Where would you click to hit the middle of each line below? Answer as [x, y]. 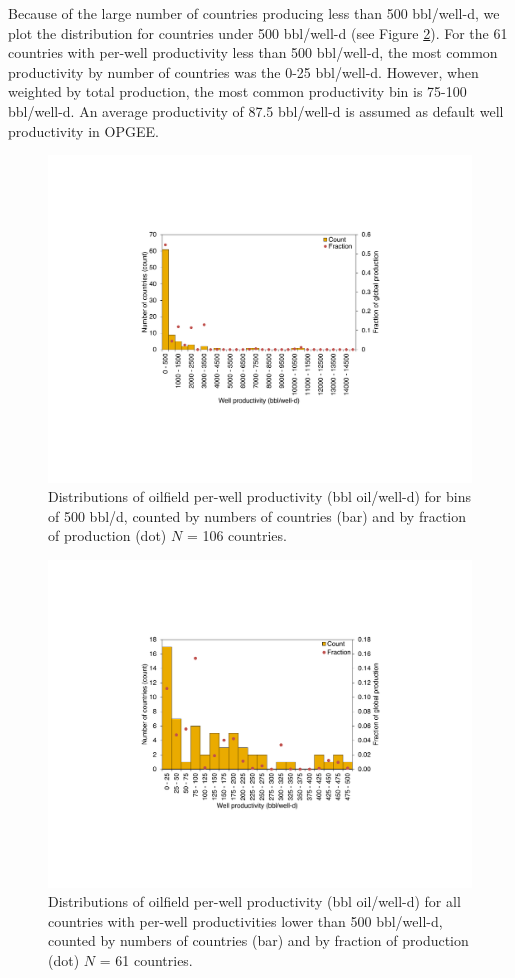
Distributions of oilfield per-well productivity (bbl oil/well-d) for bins [259, 496]
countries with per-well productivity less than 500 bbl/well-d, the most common [253, 52]
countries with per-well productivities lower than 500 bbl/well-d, [245, 920]
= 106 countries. [236, 535]
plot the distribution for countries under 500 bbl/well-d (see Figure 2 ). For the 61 [258, 32]
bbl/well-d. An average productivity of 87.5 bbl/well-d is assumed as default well [256, 110]
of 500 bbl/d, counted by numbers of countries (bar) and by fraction [257, 515]
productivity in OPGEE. [83, 130]
